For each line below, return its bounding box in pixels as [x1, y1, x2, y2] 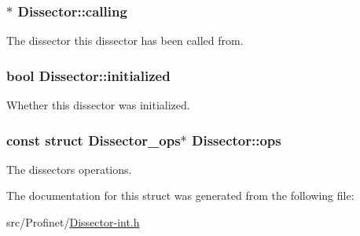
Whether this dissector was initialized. [6, 97, 190, 113]
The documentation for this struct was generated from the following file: [6, 187, 354, 204]
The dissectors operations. [6, 160, 132, 177]
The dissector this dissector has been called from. [6, 32, 244, 49]
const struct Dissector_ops [6, 130, 181, 149]
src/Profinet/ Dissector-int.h [6, 214, 140, 230]
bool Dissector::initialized [6, 65, 171, 85]
